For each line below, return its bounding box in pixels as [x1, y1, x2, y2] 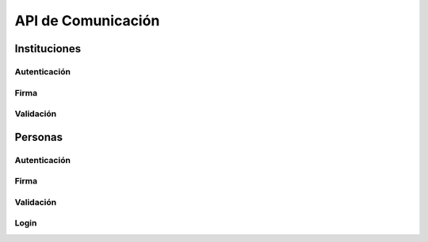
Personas [14, 130, 63, 144]
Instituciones [14, 42, 82, 55]
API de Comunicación [14, 12, 160, 29]
